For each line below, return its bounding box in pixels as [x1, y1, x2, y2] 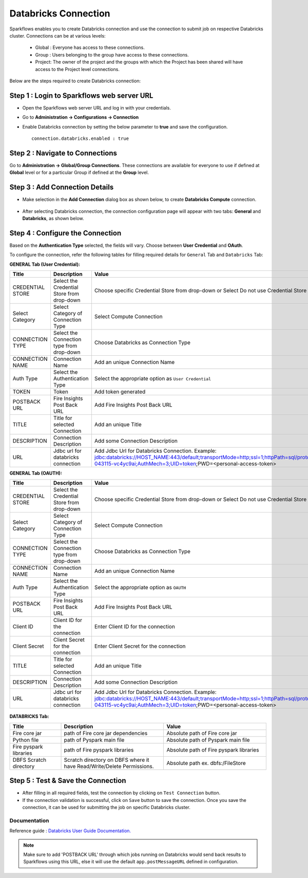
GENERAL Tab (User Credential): [9, 261, 81, 267]
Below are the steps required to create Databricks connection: [9, 78, 141, 84]
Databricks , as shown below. [22, 215, 84, 221]
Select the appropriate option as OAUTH [94, 584, 186, 591]
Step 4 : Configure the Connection [9, 229, 122, 237]
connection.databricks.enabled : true [31, 135, 129, 141]
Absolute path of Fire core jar [166, 729, 237, 737]
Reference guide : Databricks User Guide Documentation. [9, 828, 131, 834]
